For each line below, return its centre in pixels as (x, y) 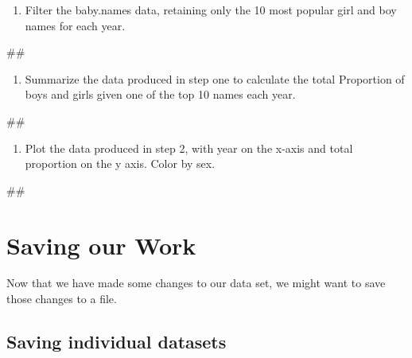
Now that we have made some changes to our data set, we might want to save (196, 283)
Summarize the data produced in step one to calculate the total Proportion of (215, 78)
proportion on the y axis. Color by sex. (120, 163)
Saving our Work (101, 245)
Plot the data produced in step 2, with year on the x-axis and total (189, 148)
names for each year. (75, 25)
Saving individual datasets (117, 342)
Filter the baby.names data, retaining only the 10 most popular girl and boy (211, 10)
